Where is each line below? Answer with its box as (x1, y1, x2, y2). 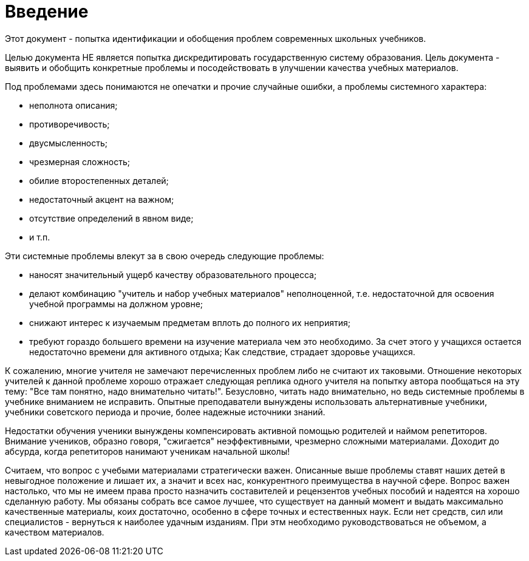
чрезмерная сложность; (29, 156, 130, 167)
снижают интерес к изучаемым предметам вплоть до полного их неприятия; (29, 317, 350, 328)
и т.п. (29, 231, 50, 242)
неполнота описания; (29, 100, 118, 110)
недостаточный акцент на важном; (29, 194, 174, 205)
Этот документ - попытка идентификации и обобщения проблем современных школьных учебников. (5, 33, 426, 44)
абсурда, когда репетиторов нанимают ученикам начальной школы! (5, 446, 290, 457)
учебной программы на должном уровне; (29, 298, 203, 309)
